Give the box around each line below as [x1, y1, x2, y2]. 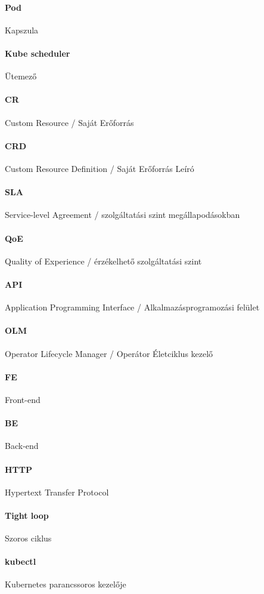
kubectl [5, 555, 36, 568]
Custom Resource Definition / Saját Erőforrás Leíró [5, 162, 194, 174]
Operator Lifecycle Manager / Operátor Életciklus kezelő [5, 347, 213, 359]
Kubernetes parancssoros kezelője [5, 578, 126, 590]
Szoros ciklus [5, 532, 52, 544]
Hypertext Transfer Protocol [5, 485, 109, 498]
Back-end [5, 439, 39, 452]
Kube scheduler [5, 47, 70, 59]
